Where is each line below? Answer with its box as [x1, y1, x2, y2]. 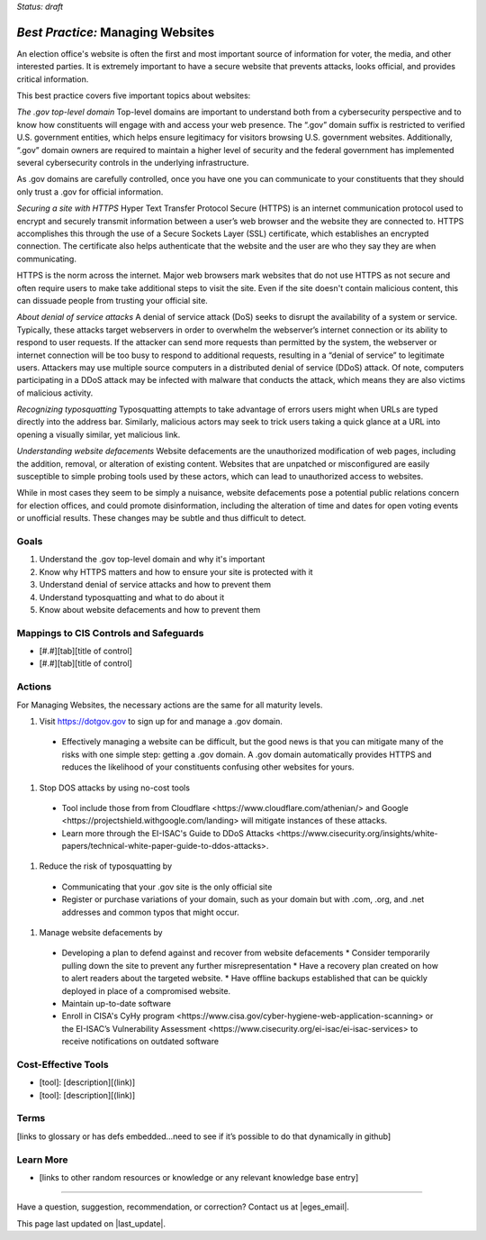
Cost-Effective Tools [16, 1058, 109, 1071]
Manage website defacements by [39, 927, 163, 938]
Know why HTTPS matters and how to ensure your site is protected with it [39, 566, 314, 577]
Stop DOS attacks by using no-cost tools [39, 782, 191, 793]
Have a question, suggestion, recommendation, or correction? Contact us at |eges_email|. [16, 1201, 350, 1212]
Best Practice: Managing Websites [16, 24, 215, 40]
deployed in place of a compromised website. [61, 985, 231, 996]
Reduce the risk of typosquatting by [39, 861, 173, 871]
